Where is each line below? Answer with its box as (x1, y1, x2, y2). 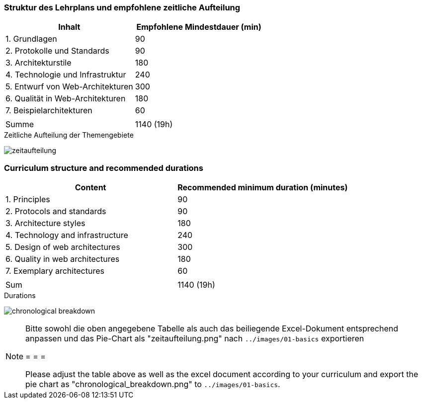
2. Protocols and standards (5, 206, 106, 217)
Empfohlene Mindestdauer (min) (136, 22, 261, 32)
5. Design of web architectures (5, 242, 120, 252)
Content (75, 182, 106, 193)
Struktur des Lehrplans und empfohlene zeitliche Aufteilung (4, 2, 241, 12)
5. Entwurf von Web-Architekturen (5, 81, 133, 92)
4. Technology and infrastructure (5, 230, 128, 241)
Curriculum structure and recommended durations (4, 162, 203, 173)
